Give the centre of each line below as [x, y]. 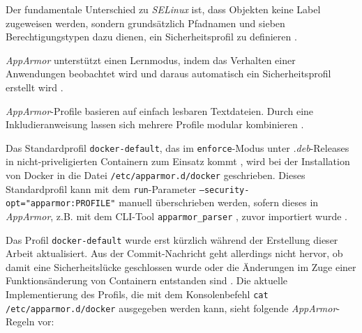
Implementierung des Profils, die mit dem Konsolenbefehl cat [137, 294]
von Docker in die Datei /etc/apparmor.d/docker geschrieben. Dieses [156, 175]
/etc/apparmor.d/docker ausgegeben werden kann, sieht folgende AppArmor [171, 308]
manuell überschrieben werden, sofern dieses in [219, 202]
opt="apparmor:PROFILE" [61, 204]
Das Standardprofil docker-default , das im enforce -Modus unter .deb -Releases [178, 147]
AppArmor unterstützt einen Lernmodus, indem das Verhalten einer [151, 60]
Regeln [20, 322]
